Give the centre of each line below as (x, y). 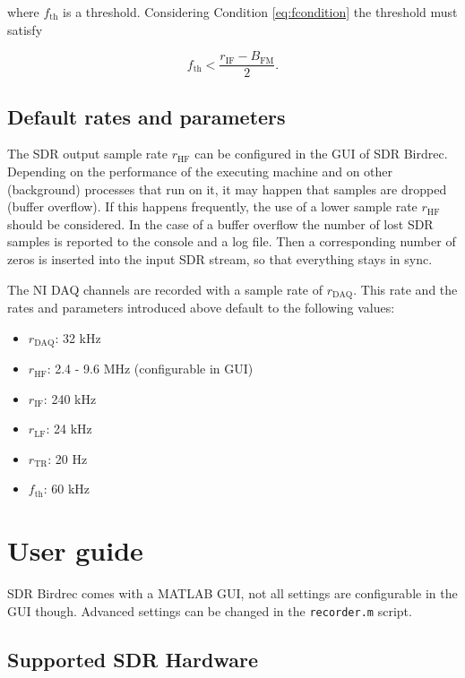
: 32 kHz (78, 337)
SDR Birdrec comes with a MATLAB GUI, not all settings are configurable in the (232, 593)
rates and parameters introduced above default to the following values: (201, 308)
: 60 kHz (67, 489)
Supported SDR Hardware (133, 659)
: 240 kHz (70, 398)
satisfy (25, 29)
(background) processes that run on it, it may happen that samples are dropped (227, 189)
